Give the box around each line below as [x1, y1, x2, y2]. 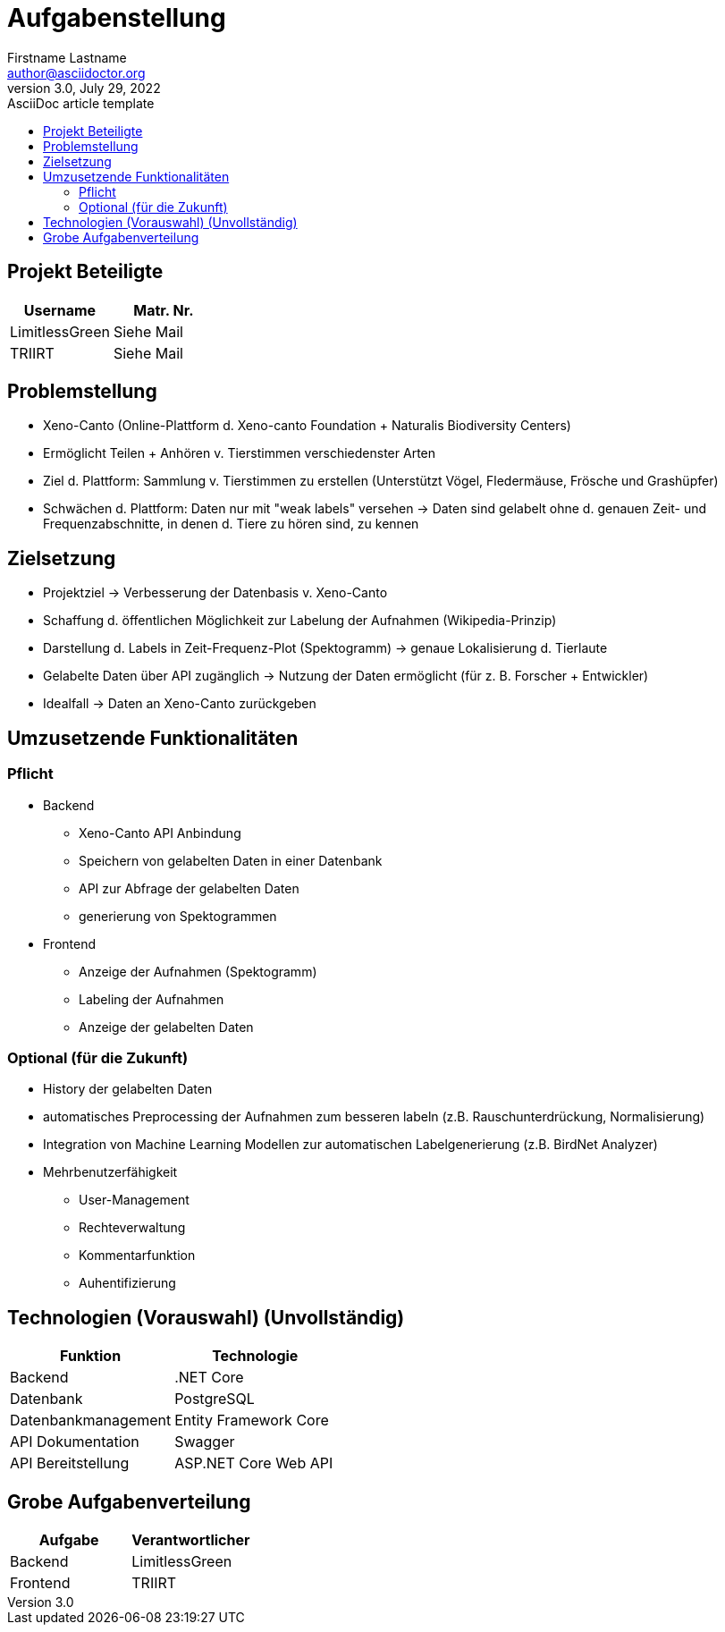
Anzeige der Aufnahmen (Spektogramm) [79, 963, 317, 979]
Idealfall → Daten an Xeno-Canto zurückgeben [43, 696, 316, 712]
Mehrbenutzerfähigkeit [43, 1164, 178, 1180]
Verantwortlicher [131, 1530, 250, 1549]
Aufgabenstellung [7, 3, 226, 33]
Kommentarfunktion [79, 1247, 196, 1264]
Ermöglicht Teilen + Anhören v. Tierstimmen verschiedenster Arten [43, 445, 436, 461]
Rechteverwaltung [79, 1220, 186, 1236]
